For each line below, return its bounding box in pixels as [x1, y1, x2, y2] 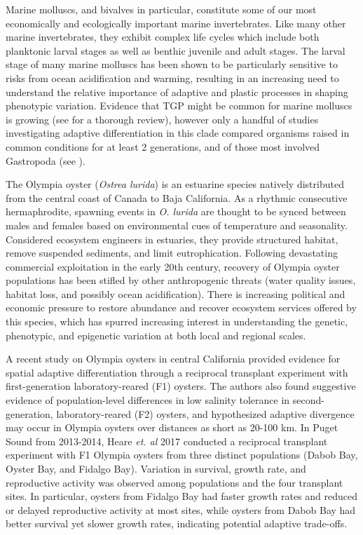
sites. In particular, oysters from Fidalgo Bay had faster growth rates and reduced [6, 489, 358, 503]
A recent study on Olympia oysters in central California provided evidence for [6, 351, 341, 366]
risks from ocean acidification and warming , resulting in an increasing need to [6, 70, 339, 85]
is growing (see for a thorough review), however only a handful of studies [6, 111, 319, 126]
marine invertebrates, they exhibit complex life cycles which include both [6, 29, 320, 44]
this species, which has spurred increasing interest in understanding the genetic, [6, 314, 348, 329]
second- [292, 393, 324, 407]
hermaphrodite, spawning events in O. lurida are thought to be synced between [6, 204, 346, 219]
